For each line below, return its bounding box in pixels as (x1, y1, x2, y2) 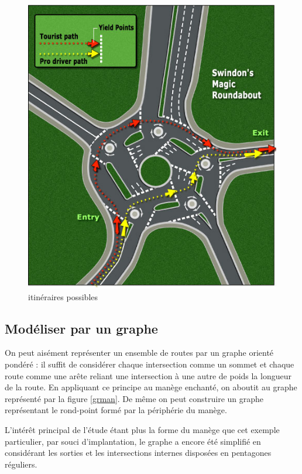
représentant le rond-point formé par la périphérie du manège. (5, 404, 227, 416)
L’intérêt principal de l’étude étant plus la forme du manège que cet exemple (5, 424, 280, 436)
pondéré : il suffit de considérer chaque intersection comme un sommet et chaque (5, 358, 294, 370)
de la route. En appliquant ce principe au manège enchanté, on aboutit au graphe (5, 381, 297, 393)
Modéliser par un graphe (5, 319, 158, 337)
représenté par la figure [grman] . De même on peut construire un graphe (5, 392, 264, 404)
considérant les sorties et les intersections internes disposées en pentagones (5, 446, 272, 459)
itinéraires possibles (28, 290, 98, 303)
